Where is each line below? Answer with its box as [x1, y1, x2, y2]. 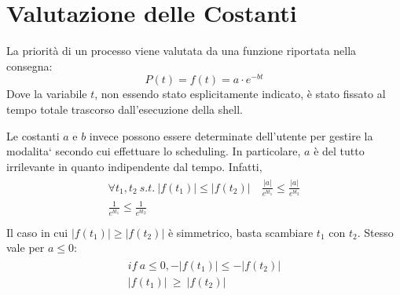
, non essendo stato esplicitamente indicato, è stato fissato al [94, 86, 386, 102]
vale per [6, 239, 45, 256]
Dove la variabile [6, 86, 87, 102]
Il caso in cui [6, 224, 68, 240]
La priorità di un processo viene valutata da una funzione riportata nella [6, 42, 357, 59]
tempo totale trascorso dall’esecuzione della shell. [6, 100, 243, 117]
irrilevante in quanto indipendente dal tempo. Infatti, [6, 158, 262, 174]
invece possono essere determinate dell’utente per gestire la [89, 127, 373, 144]
